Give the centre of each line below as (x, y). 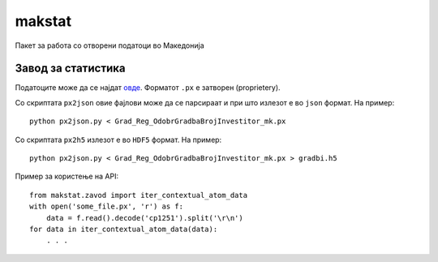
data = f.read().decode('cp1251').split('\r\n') (144, 218)
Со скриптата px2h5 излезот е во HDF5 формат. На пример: (118, 140)
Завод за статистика (70, 69)
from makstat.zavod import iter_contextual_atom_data (138, 195)
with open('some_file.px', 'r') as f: (107, 206)
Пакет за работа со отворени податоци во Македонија (109, 45)
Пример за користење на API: (67, 176)
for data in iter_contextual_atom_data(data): (124, 229)
